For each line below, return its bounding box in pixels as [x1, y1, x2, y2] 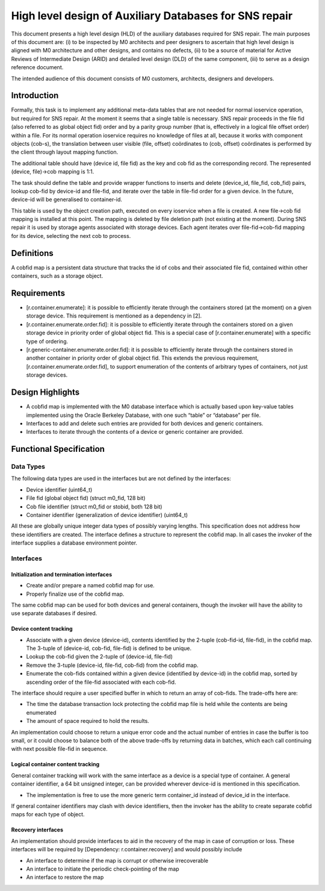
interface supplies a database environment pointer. [11, 539, 138, 546]
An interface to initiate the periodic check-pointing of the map [26, 865, 180, 872]
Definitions [11, 248, 54, 258]
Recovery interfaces [11, 826, 63, 834]
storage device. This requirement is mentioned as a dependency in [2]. [26, 312, 202, 319]
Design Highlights [11, 387, 80, 398]
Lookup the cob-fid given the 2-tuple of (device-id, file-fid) [26, 653, 173, 660]
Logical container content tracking [11, 761, 99, 768]
